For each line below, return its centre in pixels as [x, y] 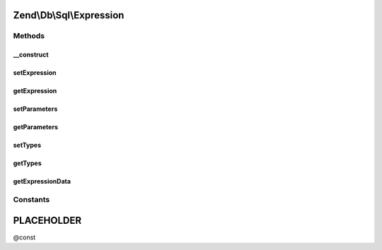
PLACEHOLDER [47, 220]
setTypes [27, 145]
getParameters [35, 127]
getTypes [27, 163]
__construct [31, 55]
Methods [29, 36]
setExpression [35, 73]
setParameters [35, 109]
